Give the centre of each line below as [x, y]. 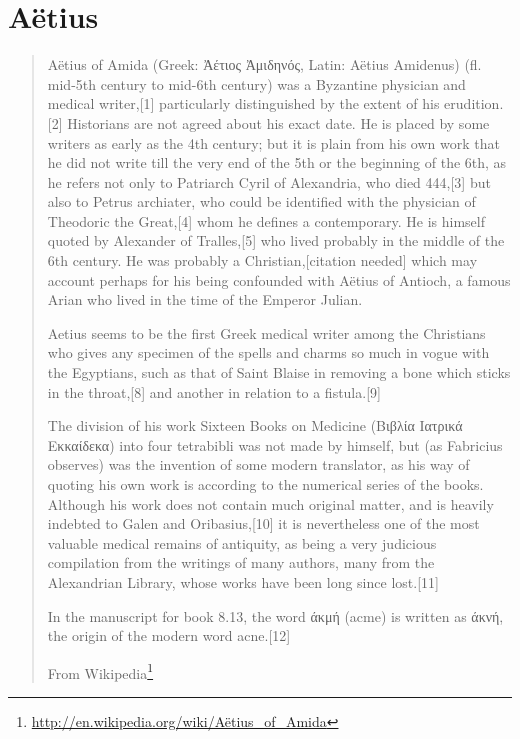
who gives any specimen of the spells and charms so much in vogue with [268, 352]
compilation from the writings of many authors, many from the [241, 562]
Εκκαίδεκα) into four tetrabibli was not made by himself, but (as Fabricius [275, 444]
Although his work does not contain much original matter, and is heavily [270, 503]
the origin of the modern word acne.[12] [169, 635]
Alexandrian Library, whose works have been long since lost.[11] [243, 581]
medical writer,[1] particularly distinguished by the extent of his [243, 103]
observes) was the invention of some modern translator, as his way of [258, 464]
